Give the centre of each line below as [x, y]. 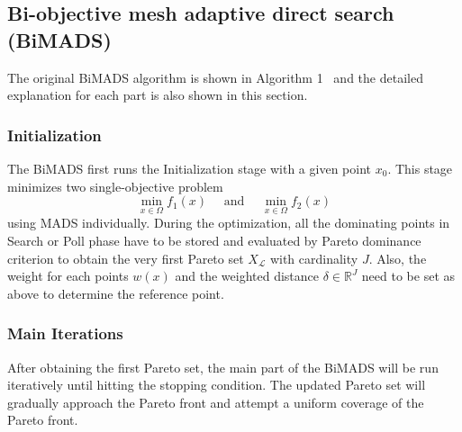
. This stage [420, 168]
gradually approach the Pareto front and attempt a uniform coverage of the [216, 402]
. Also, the [398, 258]
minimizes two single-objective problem [115, 186]
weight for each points [68, 276]
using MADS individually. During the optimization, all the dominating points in [229, 223]
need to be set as [408, 276]
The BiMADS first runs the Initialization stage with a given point [189, 168]
